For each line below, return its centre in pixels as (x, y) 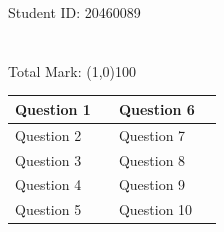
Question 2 (48, 134)
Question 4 (48, 184)
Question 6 (156, 108)
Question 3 (48, 159)
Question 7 (152, 134)
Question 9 (152, 184)
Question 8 (152, 159)
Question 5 (48, 209)
